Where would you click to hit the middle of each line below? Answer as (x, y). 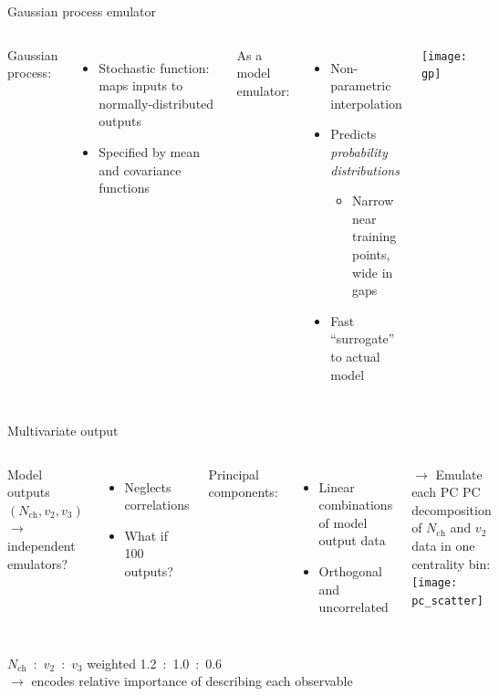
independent (42, 546)
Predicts (353, 134)
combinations (356, 505)
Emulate (459, 474)
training (374, 236)
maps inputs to (141, 85)
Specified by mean (150, 151)
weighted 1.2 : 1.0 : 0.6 (155, 663)
